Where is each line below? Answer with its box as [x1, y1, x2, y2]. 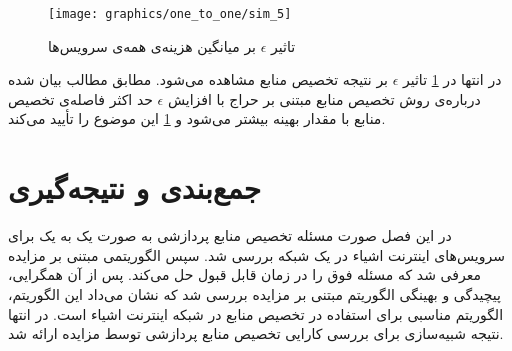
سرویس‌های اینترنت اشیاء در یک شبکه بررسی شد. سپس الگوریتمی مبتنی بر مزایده [8, 244, 505, 265]
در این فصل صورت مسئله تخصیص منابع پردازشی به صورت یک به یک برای [8, 225, 452, 246]
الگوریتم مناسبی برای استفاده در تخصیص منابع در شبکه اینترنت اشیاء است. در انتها [8, 303, 504, 324]
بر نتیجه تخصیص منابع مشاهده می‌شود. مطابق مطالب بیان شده [8, 69, 388, 90]
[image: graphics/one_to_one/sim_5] [48, 7, 292, 21]
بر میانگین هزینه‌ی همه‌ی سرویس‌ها [48, 35, 257, 56]
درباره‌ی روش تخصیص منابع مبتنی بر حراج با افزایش [167, 88, 481, 109]
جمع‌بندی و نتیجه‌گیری [8, 167, 262, 208]
